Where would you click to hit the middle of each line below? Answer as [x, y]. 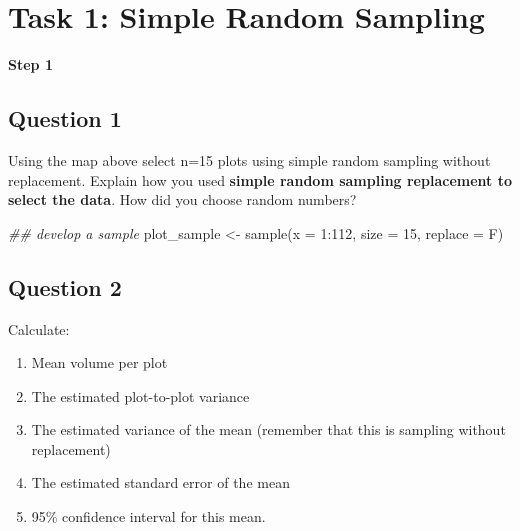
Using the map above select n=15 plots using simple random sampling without [249, 159]
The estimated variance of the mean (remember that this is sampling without [268, 429]
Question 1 [65, 118]
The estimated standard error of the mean [160, 482]
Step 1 [30, 64]
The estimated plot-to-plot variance [140, 395]
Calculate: [39, 328]
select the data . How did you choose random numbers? [182, 199]
